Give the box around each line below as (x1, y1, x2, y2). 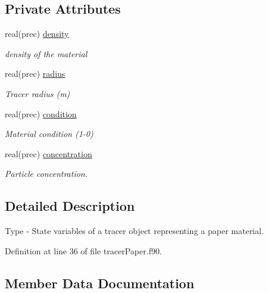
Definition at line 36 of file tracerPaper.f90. (5, 244, 162, 257)
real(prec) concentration (5, 147, 92, 160)
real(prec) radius (5, 67, 66, 80)
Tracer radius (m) (5, 87, 70, 99)
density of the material (5, 47, 88, 60)
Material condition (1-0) (5, 127, 94, 140)
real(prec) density (5, 27, 69, 40)
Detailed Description (5, 197, 135, 215)
